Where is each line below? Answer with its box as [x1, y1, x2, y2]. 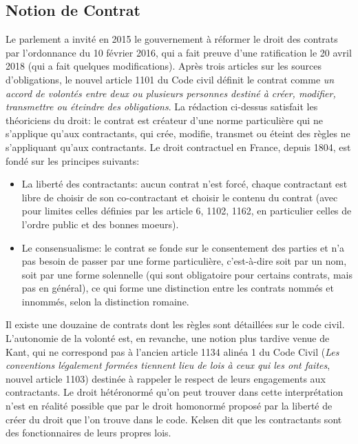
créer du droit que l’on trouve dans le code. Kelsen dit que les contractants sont [6, 412, 342, 426]
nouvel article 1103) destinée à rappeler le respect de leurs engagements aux [6, 371, 326, 385]
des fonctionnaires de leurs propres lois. [6, 425, 171, 440]
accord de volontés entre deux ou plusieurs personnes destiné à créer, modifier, [6, 85, 336, 100]
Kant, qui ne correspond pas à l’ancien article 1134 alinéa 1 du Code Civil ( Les [6, 344, 339, 359]
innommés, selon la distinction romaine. [21, 294, 189, 308]
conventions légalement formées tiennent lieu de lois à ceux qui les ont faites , [6, 358, 330, 372]
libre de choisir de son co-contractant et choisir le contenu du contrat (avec [21, 190, 338, 204]
